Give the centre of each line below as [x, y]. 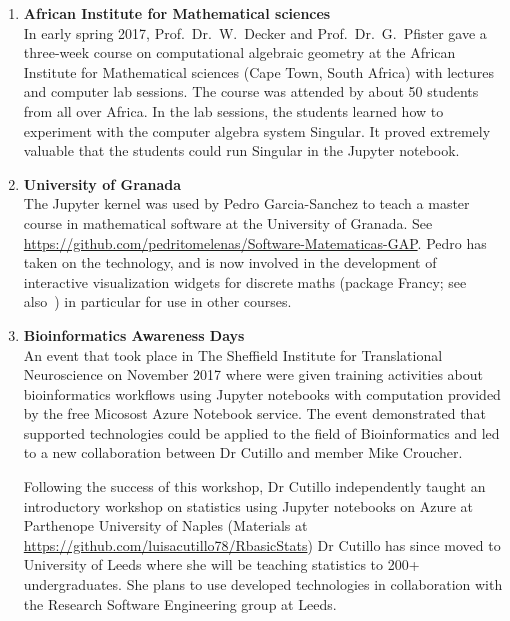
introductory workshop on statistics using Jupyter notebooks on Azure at [248, 505]
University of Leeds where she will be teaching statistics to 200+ [221, 564]
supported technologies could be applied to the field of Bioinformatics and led [261, 432]
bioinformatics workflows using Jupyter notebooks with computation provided [262, 393]
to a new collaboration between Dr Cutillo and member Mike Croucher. [243, 452]
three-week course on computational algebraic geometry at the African [239, 52]
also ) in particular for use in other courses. [157, 301]
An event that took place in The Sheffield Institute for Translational [233, 354]
